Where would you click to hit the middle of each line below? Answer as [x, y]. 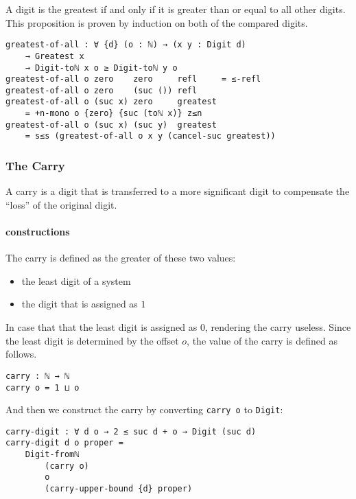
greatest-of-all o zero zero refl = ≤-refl [133, 79]
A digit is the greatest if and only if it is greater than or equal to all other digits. [176, 9]
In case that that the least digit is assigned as [102, 327]
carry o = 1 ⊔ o [43, 387]
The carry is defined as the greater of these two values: [121, 258]
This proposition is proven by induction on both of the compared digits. [157, 22]
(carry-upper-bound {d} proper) [119, 489]
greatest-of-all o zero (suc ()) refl [102, 90]
